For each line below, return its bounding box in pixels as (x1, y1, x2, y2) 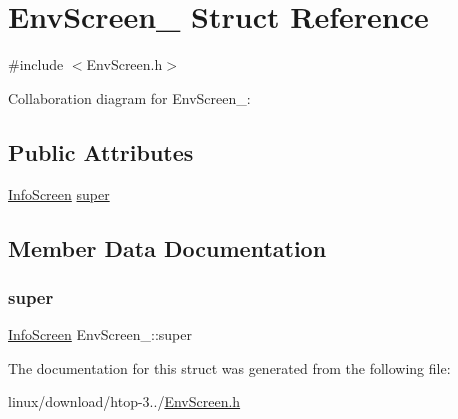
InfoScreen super (8, 183, 110, 204)
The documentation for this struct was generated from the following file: (8, 357, 451, 378)
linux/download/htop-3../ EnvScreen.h (8, 391, 241, 412)
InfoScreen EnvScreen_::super (8, 324, 192, 345)
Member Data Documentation (8, 232, 327, 263)
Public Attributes (8, 136, 194, 167)
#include (8, 54, 64, 75)
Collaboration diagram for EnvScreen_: (8, 87, 251, 108)
